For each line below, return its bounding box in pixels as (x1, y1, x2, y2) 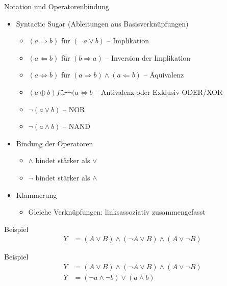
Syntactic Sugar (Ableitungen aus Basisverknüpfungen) (16, 18, 189, 29)
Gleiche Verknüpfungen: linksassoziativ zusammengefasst (28, 206, 206, 217)
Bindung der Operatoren (16, 138, 93, 148)
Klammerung (16, 189, 57, 200)
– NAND (63, 121, 90, 132)
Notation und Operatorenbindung (4, 1, 109, 11)
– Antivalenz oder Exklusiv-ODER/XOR (95, 86, 223, 97)
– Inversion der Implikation (105, 52, 191, 63)
